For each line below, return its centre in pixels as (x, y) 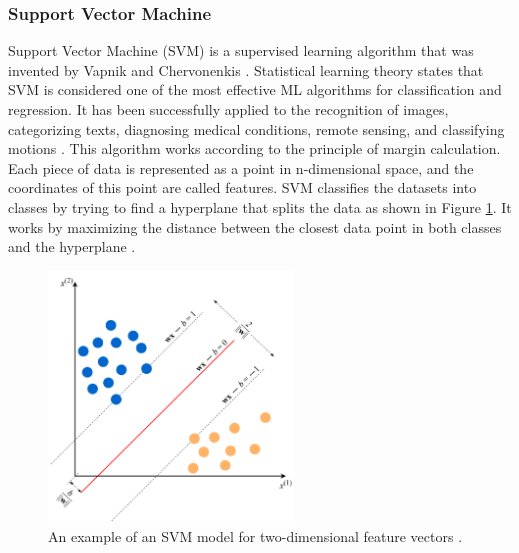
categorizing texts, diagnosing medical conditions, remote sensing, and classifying (256, 128)
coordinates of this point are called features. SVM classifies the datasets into (242, 187)
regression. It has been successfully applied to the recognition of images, (228, 109)
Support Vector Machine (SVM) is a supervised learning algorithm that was (241, 50)
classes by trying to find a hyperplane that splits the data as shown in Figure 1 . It (260, 206)
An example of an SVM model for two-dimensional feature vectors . (255, 535)
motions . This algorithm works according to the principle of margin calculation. (254, 148)
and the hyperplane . (72, 246)
